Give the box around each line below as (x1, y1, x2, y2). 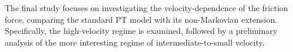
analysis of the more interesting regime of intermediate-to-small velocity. (5, 36, 265, 48)
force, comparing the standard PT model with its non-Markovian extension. (5, 13, 278, 25)
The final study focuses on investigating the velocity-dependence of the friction (5, 2, 288, 13)
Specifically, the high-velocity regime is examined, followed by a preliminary (5, 25, 278, 37)
